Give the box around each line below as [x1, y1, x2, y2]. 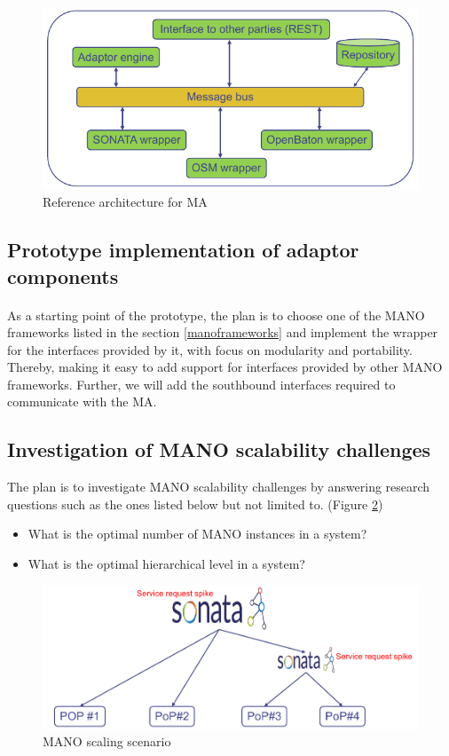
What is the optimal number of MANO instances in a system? [28, 524, 367, 543]
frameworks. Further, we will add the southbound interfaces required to [7, 374, 396, 393]
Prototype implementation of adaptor [7, 236, 359, 264]
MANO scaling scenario [43, 732, 171, 751]
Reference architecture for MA [43, 193, 208, 211]
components [7, 262, 119, 289]
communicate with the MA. [7, 392, 157, 411]
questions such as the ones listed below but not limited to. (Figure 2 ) [7, 494, 383, 513]
